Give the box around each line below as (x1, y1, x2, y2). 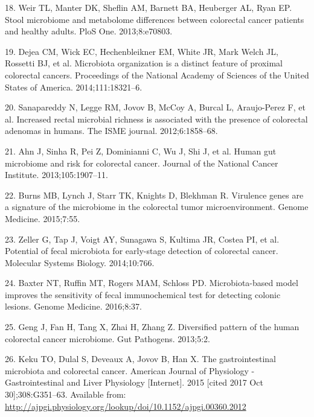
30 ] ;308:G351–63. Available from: (5, 388, 126, 401)
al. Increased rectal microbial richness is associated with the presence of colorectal (5, 112, 308, 125)
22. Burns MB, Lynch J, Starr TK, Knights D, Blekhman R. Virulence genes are (5, 188, 304, 201)
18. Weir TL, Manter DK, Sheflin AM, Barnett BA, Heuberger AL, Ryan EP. (5, 1, 292, 13)
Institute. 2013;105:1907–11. (5, 168, 108, 181)
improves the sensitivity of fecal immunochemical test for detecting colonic (5, 288, 281, 301)
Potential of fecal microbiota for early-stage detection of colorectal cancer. (5, 244, 278, 257)
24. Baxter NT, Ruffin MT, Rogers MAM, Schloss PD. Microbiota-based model (5, 276, 298, 289)
